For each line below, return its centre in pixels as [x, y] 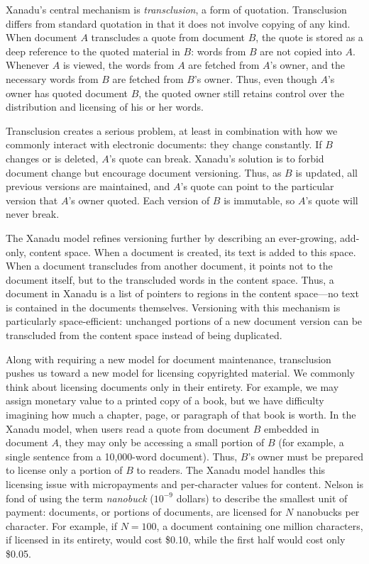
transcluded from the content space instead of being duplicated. [144, 335]
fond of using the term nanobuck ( [80, 498]
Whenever [28, 65]
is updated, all [326, 172]
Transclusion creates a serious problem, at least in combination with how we [172, 130]
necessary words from [52, 78]
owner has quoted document [67, 93]
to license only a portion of [64, 470]
